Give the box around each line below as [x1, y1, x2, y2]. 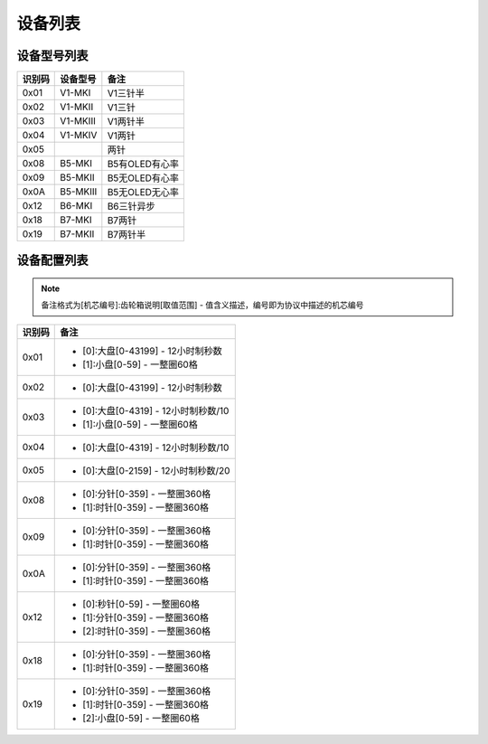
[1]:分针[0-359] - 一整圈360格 [82, 611, 210, 624]
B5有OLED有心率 [107, 158, 180, 171]
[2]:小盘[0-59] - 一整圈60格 [82, 711, 201, 724]
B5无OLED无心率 [107, 186, 180, 199]
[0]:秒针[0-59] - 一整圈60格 [82, 598, 201, 610]
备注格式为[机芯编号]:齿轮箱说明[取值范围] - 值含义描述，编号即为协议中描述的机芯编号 [41, 299, 364, 311]
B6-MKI [60, 200, 93, 212]
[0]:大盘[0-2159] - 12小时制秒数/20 [82, 464, 230, 476]
